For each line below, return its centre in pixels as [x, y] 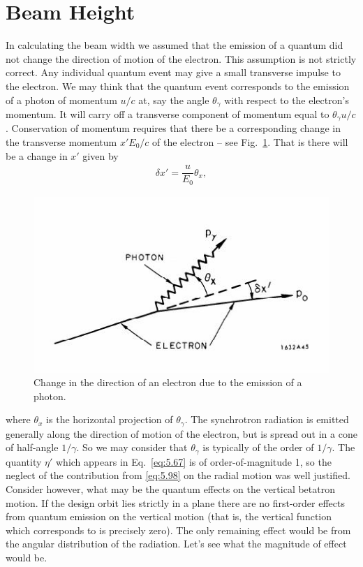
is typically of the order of [258, 447]
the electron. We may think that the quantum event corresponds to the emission [178, 86]
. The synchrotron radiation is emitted [267, 419]
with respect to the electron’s [287, 100]
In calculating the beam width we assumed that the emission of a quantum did [175, 45]
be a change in [37, 155]
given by [101, 155]
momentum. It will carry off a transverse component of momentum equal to [168, 113]
